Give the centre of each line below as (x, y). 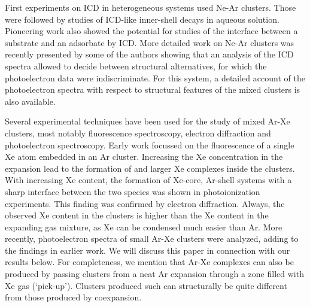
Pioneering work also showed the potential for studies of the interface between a (151, 31)
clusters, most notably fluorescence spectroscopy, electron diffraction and (138, 133)
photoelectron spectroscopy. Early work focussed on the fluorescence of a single (150, 145)
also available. (30, 101)
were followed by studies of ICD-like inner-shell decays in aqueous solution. (142, 19)
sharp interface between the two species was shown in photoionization (133, 191)
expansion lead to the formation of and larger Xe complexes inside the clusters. (150, 168)
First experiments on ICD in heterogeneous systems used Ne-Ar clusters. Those (151, 7)
